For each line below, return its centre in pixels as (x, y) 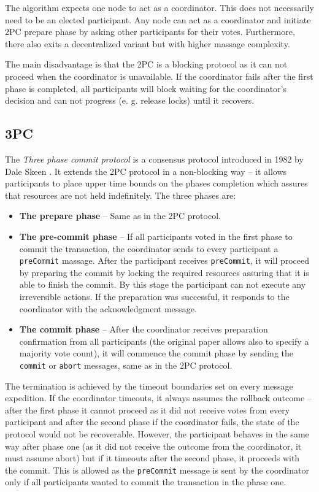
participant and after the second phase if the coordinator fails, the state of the (152, 422)
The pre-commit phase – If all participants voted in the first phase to (156, 236)
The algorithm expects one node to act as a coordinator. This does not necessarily (159, 7)
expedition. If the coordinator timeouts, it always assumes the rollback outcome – (158, 398)
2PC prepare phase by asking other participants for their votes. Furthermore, (150, 32)
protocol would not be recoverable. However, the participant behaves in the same (157, 433)
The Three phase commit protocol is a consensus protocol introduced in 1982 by (154, 159)
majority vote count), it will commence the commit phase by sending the (156, 353)
